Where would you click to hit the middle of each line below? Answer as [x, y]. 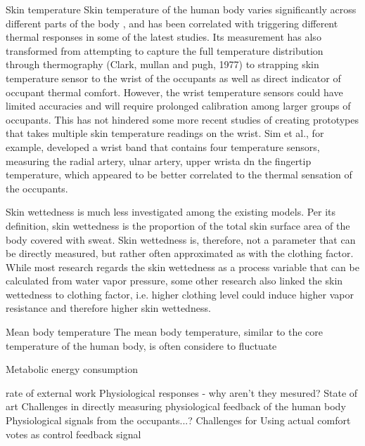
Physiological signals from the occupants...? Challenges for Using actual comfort [178, 420]
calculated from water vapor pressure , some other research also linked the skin [174, 281]
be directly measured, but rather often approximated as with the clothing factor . [180, 253]
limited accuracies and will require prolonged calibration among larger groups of [178, 106]
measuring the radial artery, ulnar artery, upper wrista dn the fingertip [159, 160]
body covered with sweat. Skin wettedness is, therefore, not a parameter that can [181, 239]
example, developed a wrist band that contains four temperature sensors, [163, 146]
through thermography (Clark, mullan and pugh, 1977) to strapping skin [162, 64]
